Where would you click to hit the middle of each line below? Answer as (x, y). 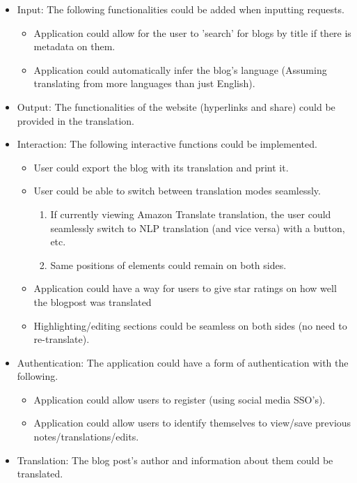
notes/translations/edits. (86, 437)
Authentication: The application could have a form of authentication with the (183, 362)
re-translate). (62, 339)
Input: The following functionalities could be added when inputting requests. (181, 9)
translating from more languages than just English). (144, 83)
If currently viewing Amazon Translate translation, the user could (191, 214)
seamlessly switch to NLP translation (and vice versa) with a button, (198, 228)
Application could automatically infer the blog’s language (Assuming (180, 69)
